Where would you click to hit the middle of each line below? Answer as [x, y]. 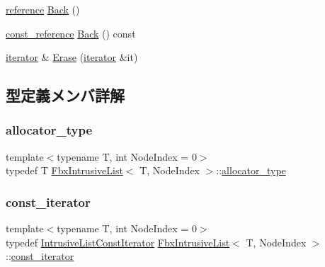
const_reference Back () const [71, 33]
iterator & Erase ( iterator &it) [72, 57]
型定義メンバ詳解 [65, 95]
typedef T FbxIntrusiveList [64, 170]
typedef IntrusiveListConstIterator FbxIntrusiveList [118, 242]
